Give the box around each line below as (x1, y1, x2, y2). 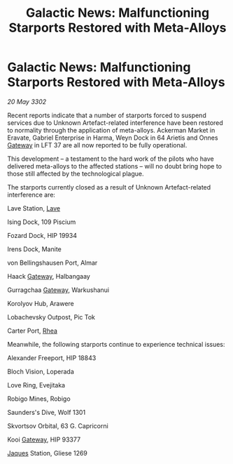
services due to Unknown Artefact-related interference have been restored (7, 118, 224, 127)
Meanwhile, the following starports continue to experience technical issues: (7, 340, 225, 348)
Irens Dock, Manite (7, 244, 62, 253)
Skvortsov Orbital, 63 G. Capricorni (7, 421, 108, 430)
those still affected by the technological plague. (7, 169, 144, 178)
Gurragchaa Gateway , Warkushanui (7, 286, 110, 294)
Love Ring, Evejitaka (7, 380, 65, 389)
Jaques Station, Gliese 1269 (7, 449, 87, 457)
